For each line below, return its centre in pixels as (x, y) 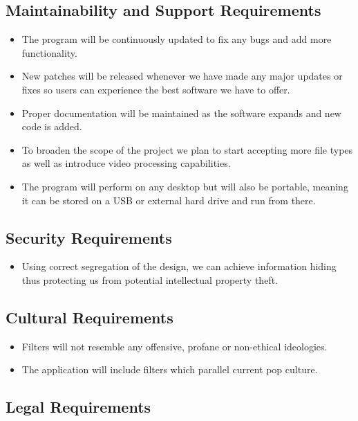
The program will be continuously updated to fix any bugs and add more (177, 39)
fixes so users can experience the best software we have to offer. (156, 89)
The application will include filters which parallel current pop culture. (170, 369)
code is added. (52, 126)
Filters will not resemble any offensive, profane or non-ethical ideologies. (175, 346)
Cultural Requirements (89, 317)
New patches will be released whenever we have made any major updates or (182, 76)
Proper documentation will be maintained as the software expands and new (181, 113)
